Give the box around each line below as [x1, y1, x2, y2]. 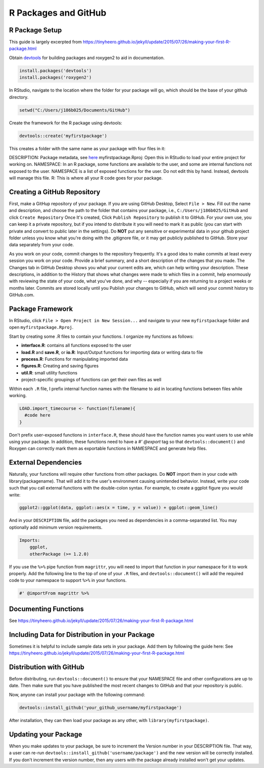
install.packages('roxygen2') [19, 75, 92, 80]
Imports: [19, 537, 41, 543]
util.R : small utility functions [21, 370, 78, 375]
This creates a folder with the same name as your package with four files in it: [9, 145, 166, 151]
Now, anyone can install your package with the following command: [9, 692, 145, 698]
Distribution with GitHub [9, 663, 85, 671]
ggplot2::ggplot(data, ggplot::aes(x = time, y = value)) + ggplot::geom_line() [19, 505, 218, 511]
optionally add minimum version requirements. [9, 524, 103, 530]
